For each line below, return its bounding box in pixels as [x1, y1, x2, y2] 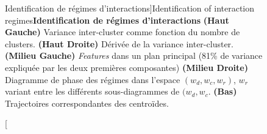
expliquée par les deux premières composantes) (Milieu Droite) [5, 61, 248, 73]
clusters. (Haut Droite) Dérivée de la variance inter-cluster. [5, 37, 233, 50]
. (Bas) [208, 85, 237, 98]
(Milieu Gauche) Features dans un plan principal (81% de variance [5, 49, 263, 62]
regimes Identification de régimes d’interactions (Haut [5, 13, 229, 26]
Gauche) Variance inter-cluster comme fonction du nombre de [5, 25, 240, 38]
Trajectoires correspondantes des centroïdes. [5, 96, 169, 109]
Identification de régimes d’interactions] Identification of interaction [5, 2, 255, 14]
